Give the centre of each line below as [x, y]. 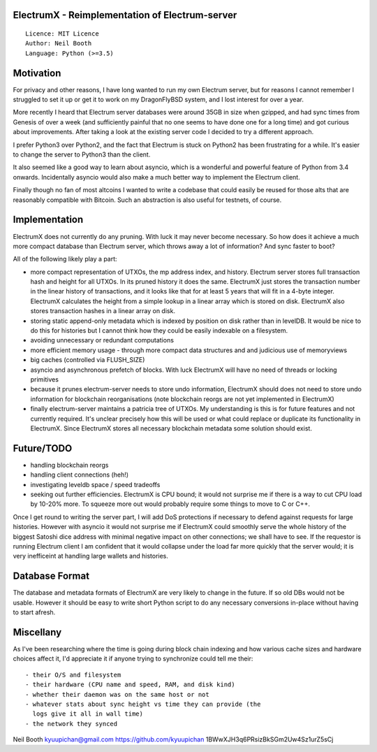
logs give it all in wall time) [88, 714]
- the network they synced [72, 724]
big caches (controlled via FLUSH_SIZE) [88, 360]
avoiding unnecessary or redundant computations [102, 340]
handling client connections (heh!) [80, 475]
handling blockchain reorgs [69, 465]
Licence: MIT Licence [62, 34]
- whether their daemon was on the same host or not [117, 694]
